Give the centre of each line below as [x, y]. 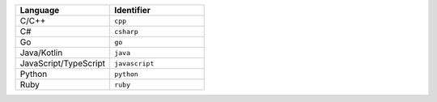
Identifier [133, 10]
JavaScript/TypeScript [62, 63]
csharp [127, 31]
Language [40, 10]
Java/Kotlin [41, 53]
